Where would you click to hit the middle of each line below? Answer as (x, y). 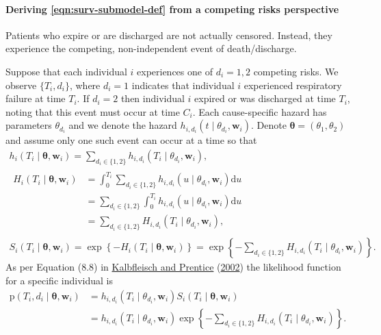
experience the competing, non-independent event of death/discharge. (151, 48)
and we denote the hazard (123, 125)
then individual (153, 98)
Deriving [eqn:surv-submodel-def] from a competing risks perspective (172, 9)
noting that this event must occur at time (93, 111)
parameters (29, 125)
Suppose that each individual (66, 71)
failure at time (36, 98)
